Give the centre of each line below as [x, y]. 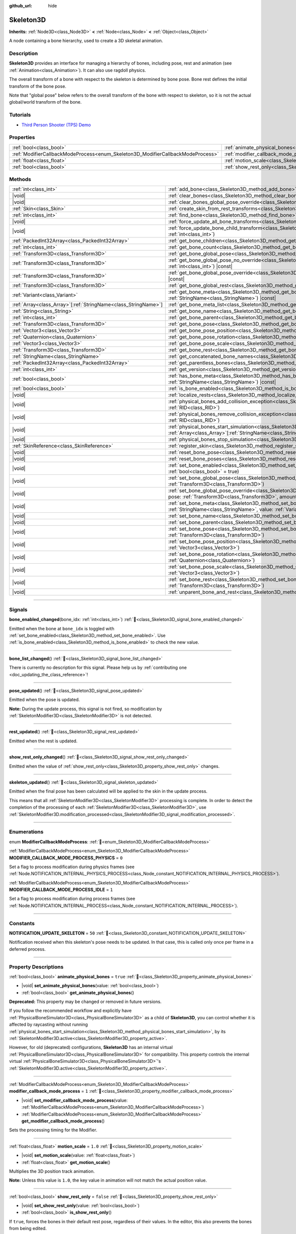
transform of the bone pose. [38, 86]
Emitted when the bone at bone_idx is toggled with [62, 628]
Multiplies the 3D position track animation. [52, 1171]
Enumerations [26, 832]
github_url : [20, 6]
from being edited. [28, 1229]
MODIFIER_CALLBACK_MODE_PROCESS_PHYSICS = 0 [66, 858]
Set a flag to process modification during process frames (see [72, 899]
